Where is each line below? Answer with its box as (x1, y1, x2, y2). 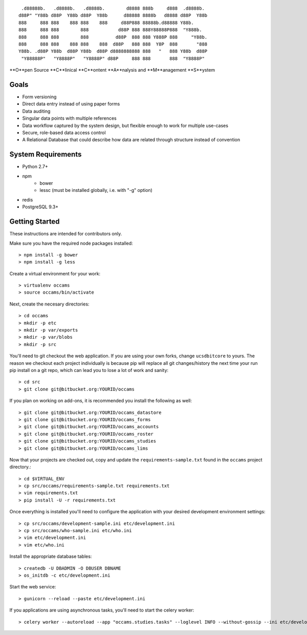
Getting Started (9, 217, 60, 226)
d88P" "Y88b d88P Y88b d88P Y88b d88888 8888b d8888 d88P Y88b (18, 13, 208, 18)
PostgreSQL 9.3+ (22, 204, 59, 210)
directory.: (9, 464, 31, 470)
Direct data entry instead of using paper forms (22, 101, 120, 107)
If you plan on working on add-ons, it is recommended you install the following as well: (9, 398, 192, 404)
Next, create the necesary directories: (9, 301, 90, 307)
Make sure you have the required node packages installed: (9, 240, 133, 246)
